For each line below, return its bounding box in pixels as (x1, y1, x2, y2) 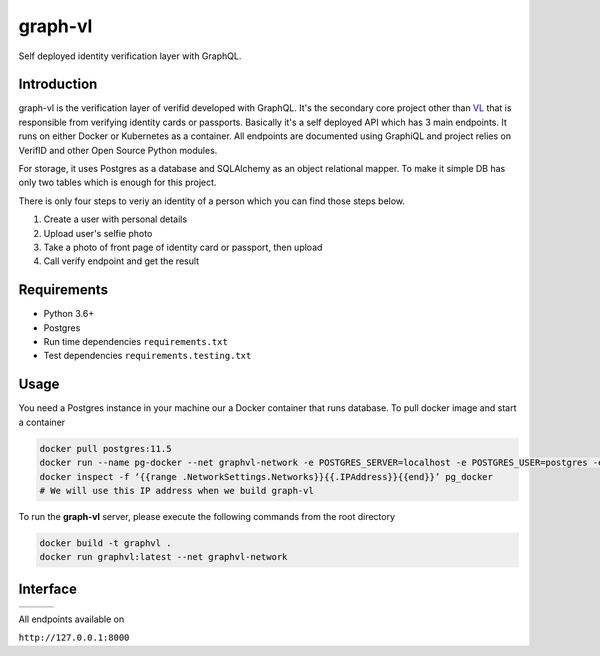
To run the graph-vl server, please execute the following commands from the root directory (18, 510, 395, 522)
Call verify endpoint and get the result (43, 255, 200, 267)
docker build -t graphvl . (39, 537, 172, 549)
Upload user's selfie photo (43, 227, 153, 239)
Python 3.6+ (43, 308, 95, 320)
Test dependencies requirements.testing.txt (43, 350, 252, 362)
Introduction (18, 76, 98, 93)
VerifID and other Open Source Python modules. (18, 144, 218, 156)
